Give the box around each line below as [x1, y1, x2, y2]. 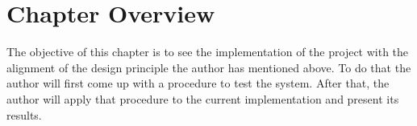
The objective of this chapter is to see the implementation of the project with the [6, 43, 409, 60]
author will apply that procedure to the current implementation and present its [6, 90, 399, 107]
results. [6, 106, 42, 123]
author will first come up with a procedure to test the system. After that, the [6, 75, 390, 91]
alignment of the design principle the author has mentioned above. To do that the [6, 59, 411, 75]
